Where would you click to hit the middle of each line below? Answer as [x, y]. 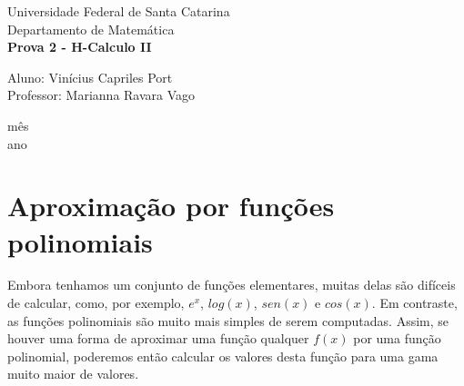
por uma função [397, 338]
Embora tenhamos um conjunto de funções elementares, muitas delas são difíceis [232, 285]
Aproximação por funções [171, 206]
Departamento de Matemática [91, 29]
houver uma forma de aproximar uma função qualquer [158, 338]
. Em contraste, [414, 303]
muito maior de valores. [73, 374]
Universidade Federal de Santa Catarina [119, 11]
